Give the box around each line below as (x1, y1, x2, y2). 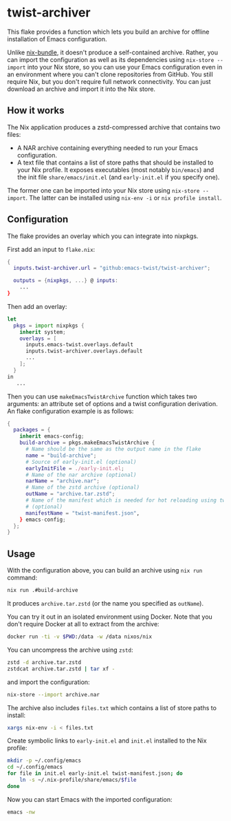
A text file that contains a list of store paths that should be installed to (16, 158, 214, 167)
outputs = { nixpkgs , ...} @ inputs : (13, 277, 118, 284)
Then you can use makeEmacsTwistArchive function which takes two (7, 392, 197, 401)
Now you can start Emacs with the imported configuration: (7, 795, 173, 803)
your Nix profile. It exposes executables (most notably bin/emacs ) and (16, 165, 214, 173)
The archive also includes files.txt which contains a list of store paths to (7, 703, 217, 712)
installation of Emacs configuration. (7, 34, 108, 43)
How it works (7, 105, 65, 116)
